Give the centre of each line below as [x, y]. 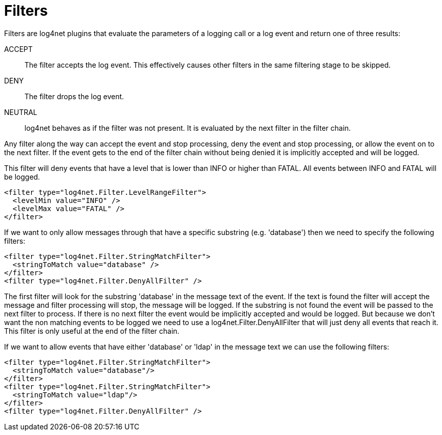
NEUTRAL [21, 112]
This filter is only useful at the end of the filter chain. [92, 331]
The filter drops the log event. [74, 96]
